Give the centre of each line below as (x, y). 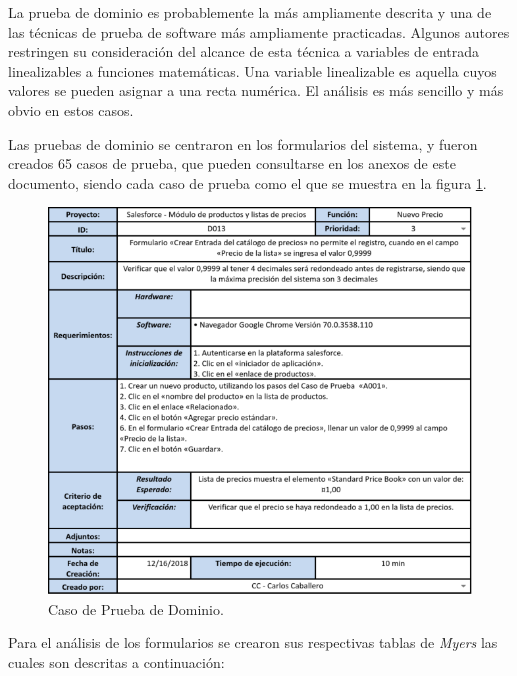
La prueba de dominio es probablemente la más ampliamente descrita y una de (250, 12)
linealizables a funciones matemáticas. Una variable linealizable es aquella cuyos (252, 70)
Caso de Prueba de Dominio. (136, 608)
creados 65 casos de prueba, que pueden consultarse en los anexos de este (232, 163)
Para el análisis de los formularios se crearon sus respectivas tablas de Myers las (253, 642)
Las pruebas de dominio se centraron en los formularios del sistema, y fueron (243, 143)
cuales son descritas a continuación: (116, 661)
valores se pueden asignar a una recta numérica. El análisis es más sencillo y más (256, 90)
